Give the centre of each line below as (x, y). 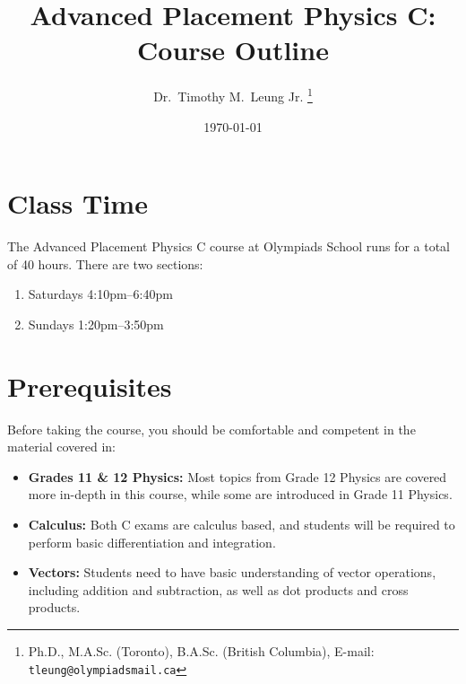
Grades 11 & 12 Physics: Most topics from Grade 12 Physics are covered (237, 476)
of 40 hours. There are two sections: (105, 263)
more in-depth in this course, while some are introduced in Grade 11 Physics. (240, 494)
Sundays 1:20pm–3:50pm (96, 324)
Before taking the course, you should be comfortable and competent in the (211, 429)
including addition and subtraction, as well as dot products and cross (218, 589)
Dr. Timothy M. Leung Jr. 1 (233, 95)
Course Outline (233, 50)
